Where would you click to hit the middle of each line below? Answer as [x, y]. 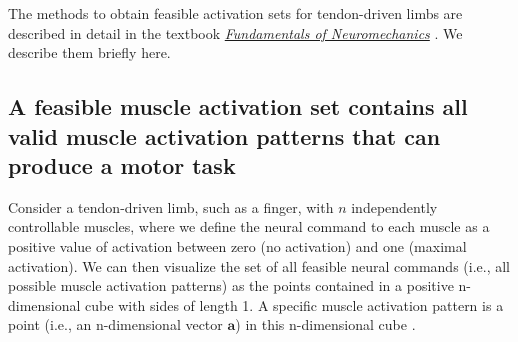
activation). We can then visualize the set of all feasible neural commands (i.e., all [259, 265]
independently [394, 206]
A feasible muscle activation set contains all [238, 106]
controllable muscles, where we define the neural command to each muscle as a [249, 226]
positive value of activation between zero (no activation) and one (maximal [237, 245]
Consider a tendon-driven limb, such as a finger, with [171, 206]
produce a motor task [122, 164]
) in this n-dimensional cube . [325, 324]
